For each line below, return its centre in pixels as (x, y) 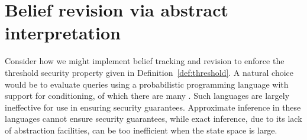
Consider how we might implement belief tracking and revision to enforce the (145, 61)
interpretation (63, 33)
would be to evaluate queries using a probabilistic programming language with (147, 84)
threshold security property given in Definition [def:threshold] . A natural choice (149, 72)
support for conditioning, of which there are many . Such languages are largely (147, 96)
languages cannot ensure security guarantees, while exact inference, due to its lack (153, 119)
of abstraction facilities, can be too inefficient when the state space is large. (141, 130)
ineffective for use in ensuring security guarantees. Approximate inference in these (153, 107)
